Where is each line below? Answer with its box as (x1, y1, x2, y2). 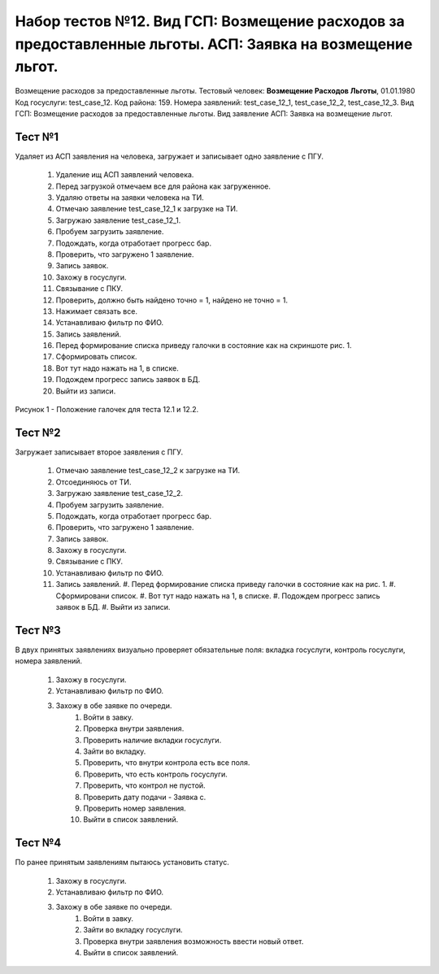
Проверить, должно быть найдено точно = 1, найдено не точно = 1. (55, 295, 289, 305)
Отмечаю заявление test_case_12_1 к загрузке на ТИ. (55, 204, 238, 214)
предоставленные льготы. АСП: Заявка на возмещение (15, 35, 413, 53)
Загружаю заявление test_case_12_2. (55, 489, 183, 498)
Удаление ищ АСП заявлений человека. (55, 170, 194, 180)
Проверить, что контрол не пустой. (83, 781, 206, 790)
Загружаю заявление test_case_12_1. (55, 215, 181, 225)
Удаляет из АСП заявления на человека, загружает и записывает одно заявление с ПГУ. (15, 151, 324, 161)
